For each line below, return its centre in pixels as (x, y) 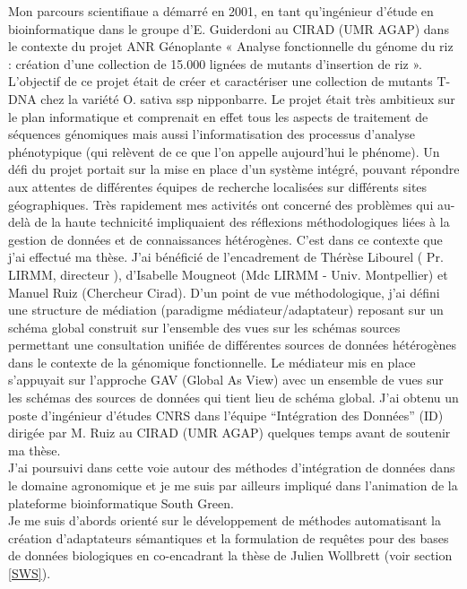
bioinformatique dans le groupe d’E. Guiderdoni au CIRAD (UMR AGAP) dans (229, 28)
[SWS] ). (30, 573)
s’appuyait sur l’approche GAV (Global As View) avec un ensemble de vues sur (226, 380)
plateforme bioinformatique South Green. (121, 502)
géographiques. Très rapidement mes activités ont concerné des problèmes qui (221, 204)
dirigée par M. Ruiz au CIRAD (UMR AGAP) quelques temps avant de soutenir (229, 433)
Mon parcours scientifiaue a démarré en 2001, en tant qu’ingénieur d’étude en (221, 11)
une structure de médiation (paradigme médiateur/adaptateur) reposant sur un (226, 310)
